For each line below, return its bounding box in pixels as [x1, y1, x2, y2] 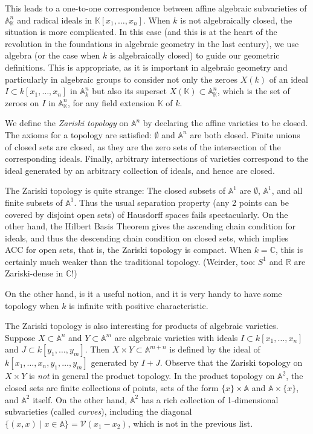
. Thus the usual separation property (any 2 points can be [74, 196, 289, 208]
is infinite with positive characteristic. [69, 299, 208, 311]
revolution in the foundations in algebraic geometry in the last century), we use [5, 37, 299, 49]
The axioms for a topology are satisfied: [5, 128, 152, 141]
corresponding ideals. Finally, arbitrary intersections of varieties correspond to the [5, 152, 309, 165]
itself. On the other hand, [33, 393, 127, 406]
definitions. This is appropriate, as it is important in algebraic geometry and [5, 60, 288, 73]
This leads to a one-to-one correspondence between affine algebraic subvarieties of [5, 2, 307, 14]
